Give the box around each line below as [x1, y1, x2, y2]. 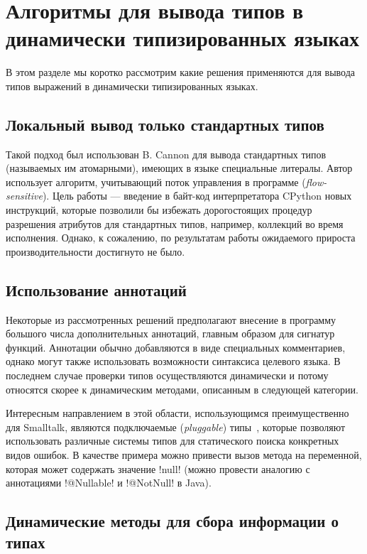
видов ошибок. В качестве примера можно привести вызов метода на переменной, [6, 447, 362, 462]
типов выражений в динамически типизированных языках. [6, 78, 258, 93]
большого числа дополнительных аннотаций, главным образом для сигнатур [6, 326, 335, 341]
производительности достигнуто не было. [6, 244, 185, 259]
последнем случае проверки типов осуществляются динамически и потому [6, 368, 329, 383]
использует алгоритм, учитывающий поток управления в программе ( [6, 174, 306, 189]
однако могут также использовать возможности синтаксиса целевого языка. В [6, 354, 341, 369]
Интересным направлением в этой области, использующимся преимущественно [6, 406, 349, 420]
